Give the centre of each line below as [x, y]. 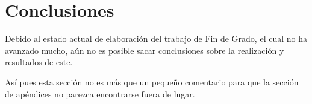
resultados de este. [39, 62]
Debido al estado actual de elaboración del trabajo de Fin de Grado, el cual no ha [156, 39]
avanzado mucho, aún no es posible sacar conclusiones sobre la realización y [145, 50]
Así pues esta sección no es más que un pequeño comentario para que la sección [152, 82]
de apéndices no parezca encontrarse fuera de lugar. [100, 94]
